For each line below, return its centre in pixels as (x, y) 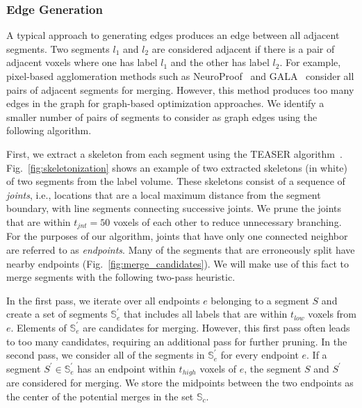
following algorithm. (49, 130)
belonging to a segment (260, 300)
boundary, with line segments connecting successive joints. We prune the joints (174, 208)
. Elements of (39, 327)
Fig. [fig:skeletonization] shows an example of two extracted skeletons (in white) (177, 167)
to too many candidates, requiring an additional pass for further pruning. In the (177, 341)
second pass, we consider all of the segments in (106, 355)
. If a (317, 355)
